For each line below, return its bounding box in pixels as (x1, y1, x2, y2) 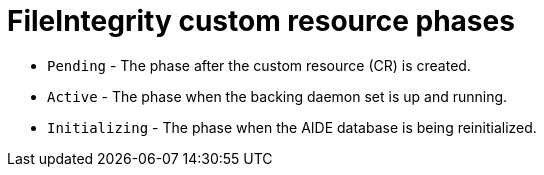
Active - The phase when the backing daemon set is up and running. (47, 87, 508, 105)
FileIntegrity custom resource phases (7, 4, 515, 38)
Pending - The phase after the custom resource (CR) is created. (47, 56, 471, 74)
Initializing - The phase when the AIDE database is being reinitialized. (47, 118, 537, 136)
